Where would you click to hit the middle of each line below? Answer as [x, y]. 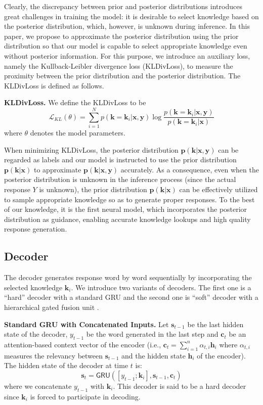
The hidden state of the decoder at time [66, 365]
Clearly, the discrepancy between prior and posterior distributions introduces [123, 6]
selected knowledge [33, 287]
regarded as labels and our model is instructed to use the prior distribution [120, 160]
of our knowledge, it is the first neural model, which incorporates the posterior [126, 209]
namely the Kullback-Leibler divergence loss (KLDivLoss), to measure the [119, 65]
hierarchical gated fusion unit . [52, 307]
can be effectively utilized [218, 189]
